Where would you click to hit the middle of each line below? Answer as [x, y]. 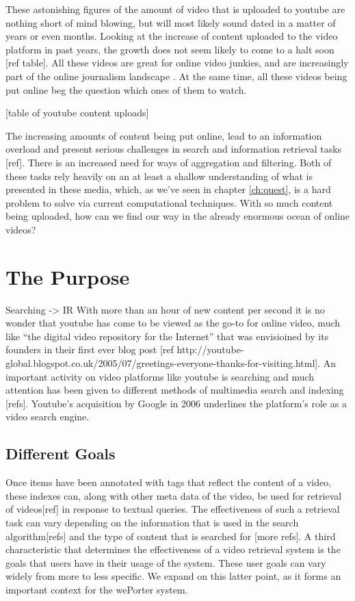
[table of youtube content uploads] [77, 113]
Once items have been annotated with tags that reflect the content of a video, [169, 482]
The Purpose [68, 276]
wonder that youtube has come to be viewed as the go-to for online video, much [173, 323]
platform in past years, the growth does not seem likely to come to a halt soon [170, 49]
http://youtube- [210, 349]
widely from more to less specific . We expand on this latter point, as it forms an [173, 576]
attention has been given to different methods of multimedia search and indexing [175, 390]
